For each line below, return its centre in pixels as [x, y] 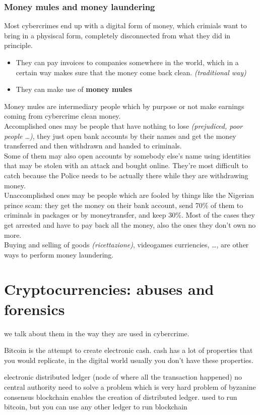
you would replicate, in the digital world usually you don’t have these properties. [129, 360]
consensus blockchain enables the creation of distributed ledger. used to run [121, 397]
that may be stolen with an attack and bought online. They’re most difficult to [126, 165]
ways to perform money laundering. [59, 254]
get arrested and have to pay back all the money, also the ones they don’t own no [130, 224]
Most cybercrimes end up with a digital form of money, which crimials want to [125, 25]
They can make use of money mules [74, 89]
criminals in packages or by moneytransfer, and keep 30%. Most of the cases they [129, 215]
